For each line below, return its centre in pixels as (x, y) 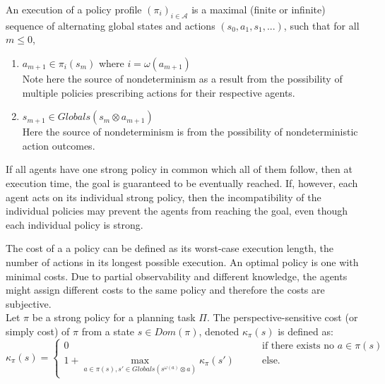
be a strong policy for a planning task (114, 317)
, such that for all (321, 25)
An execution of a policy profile (74, 9)
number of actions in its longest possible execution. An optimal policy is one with (182, 262)
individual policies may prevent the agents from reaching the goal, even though (177, 211)
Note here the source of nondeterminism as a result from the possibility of (182, 78)
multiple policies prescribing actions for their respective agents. (159, 92)
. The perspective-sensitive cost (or (282, 317)
